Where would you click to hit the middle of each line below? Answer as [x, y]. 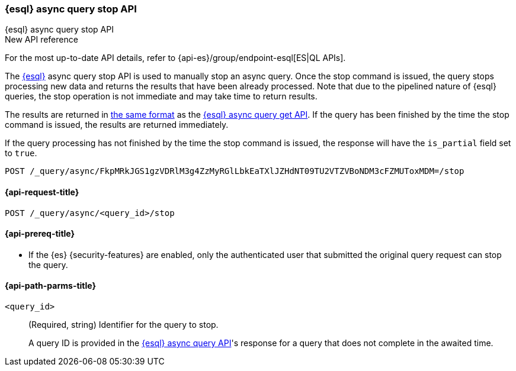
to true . [21, 153]
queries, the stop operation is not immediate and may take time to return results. [161, 96]
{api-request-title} [42, 192]
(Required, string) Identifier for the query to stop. [124, 325]
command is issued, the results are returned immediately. [117, 125]
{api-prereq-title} [40, 234]
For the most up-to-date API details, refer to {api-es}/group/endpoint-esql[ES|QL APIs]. [175, 58]
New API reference [41, 40]
